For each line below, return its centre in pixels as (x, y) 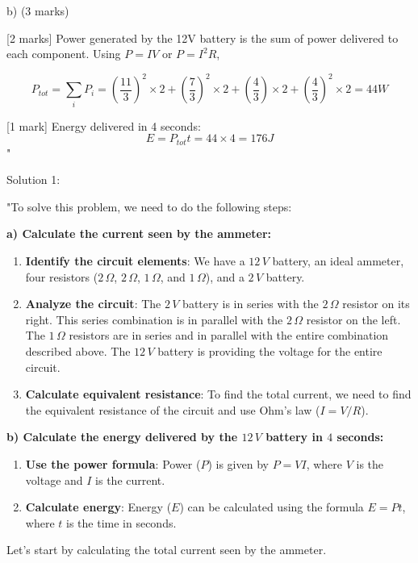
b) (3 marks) (38, 10)
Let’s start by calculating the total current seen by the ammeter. (167, 550)
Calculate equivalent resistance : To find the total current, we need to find (218, 394)
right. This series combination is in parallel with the (154, 319)
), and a (225, 276)
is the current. (130, 480)
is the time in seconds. (121, 522)
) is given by (238, 463)
